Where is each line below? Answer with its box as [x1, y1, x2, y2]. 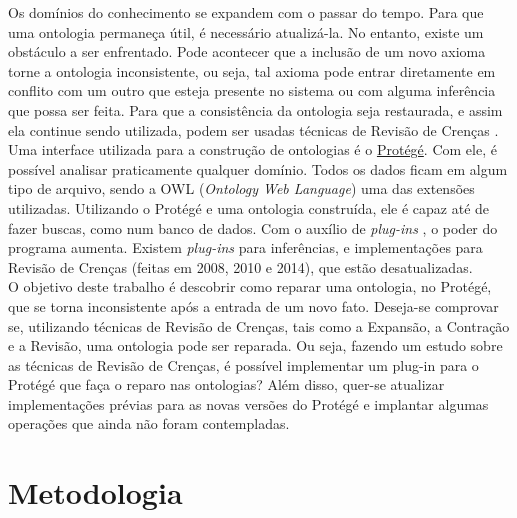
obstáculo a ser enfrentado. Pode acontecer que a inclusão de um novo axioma [8, 41, 486, 62]
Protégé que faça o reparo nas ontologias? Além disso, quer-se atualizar [8, 374, 445, 395]
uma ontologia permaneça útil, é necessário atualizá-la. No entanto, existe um [8, 21, 484, 42]
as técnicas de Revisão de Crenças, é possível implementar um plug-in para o [8, 354, 479, 375]
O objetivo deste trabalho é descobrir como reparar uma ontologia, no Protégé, [8, 276, 492, 297]
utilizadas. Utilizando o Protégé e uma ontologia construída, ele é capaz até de [8, 197, 490, 218]
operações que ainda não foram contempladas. [8, 413, 290, 434]
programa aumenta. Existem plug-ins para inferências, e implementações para [8, 237, 483, 258]
